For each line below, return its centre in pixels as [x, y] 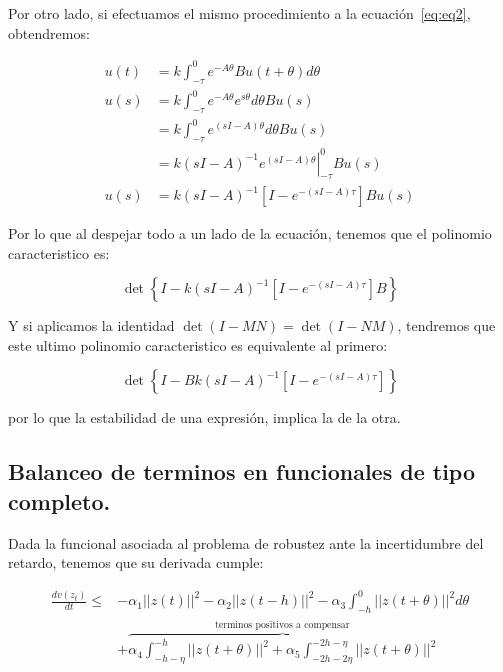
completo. [59, 500]
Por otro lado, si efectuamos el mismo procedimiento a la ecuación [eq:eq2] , [239, 13]
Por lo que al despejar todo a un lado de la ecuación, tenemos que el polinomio [250, 233]
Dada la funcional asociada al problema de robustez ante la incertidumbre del [246, 542]
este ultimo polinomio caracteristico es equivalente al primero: [198, 344]
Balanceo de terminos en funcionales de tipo [242, 471]
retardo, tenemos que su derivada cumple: [136, 562]
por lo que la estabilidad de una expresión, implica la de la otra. [204, 417]
